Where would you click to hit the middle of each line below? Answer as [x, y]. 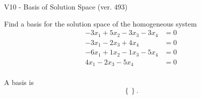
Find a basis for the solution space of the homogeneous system [100, 23]
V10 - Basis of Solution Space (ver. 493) [66, 6]
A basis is [19, 82]
